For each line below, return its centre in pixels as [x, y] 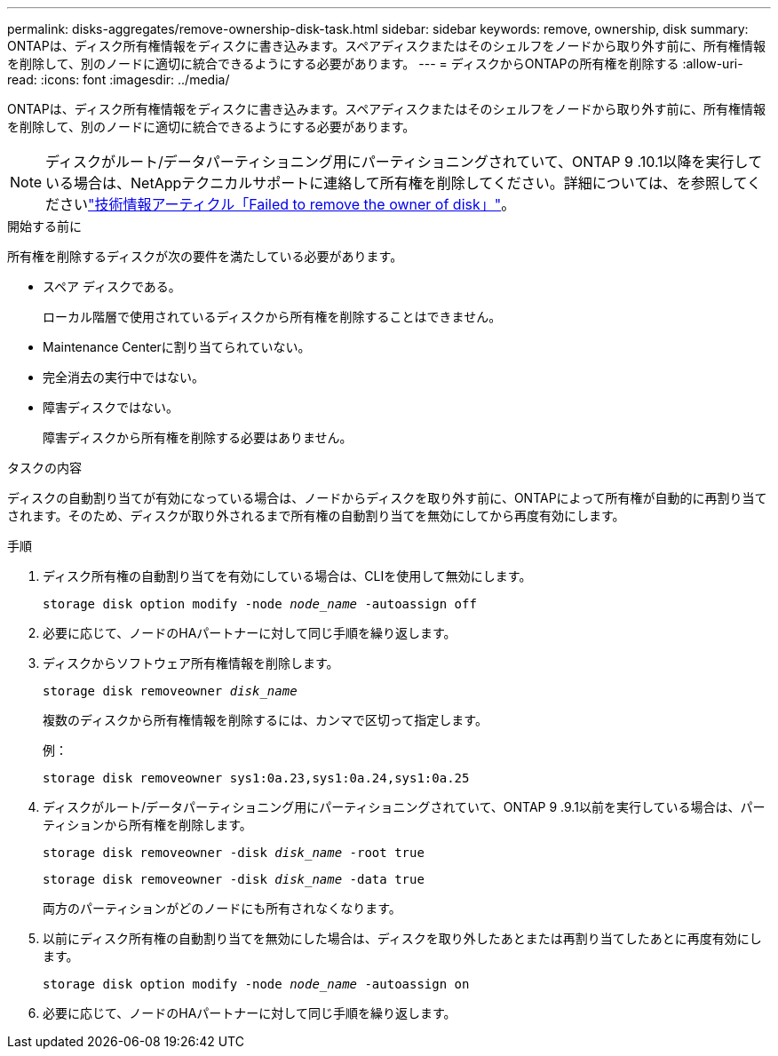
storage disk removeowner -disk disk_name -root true [234, 853]
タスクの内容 [44, 468]
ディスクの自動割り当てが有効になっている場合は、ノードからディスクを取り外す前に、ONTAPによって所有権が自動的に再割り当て [387, 498]
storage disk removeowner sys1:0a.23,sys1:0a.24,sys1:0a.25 [256, 778]
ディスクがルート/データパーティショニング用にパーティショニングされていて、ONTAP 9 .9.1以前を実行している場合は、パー [404, 807]
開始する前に [44, 226]
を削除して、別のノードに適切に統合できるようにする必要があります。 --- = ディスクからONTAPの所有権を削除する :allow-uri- [375, 64]
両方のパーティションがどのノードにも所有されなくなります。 [222, 908]
